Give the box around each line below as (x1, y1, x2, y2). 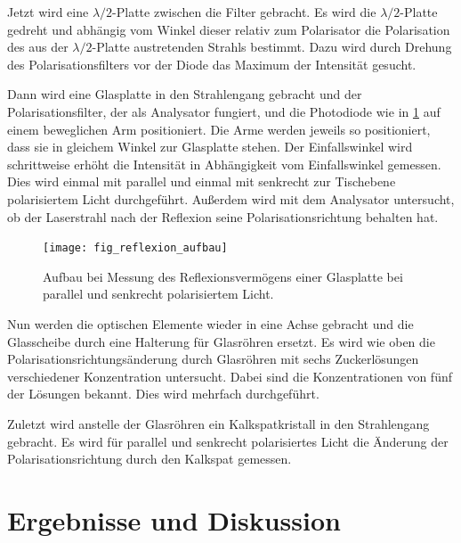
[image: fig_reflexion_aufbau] (43, 242, 228, 255)
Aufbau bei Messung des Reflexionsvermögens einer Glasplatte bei (43, 267, 403, 285)
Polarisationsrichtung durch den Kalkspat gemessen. (7, 449, 292, 468)
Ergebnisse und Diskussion (7, 501, 341, 538)
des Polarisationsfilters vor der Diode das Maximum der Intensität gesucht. (7, 54, 417, 73)
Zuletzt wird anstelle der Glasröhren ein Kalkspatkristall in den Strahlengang (7, 414, 430, 432)
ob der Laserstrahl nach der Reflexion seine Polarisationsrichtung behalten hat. (7, 207, 439, 226)
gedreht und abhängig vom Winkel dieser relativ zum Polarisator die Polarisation (7, 20, 450, 38)
